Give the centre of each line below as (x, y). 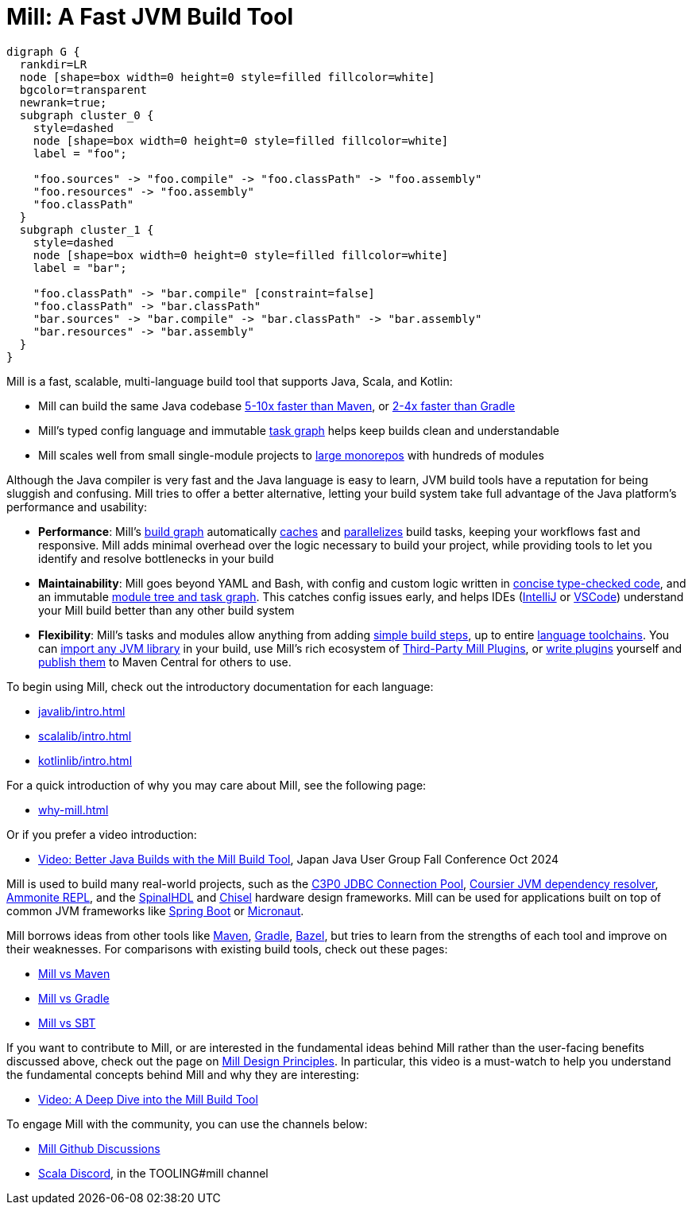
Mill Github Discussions (99, 1148)
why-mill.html (73, 809)
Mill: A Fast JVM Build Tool (150, 17)
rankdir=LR (53, 64)
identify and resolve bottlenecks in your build (156, 558)
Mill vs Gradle (74, 998)
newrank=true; (63, 102)
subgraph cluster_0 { (87, 115)
